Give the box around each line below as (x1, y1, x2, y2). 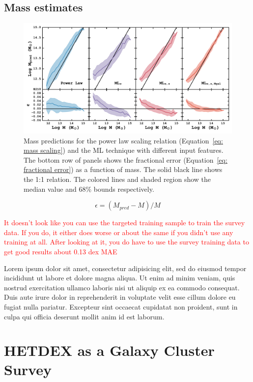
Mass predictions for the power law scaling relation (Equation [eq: (24, 135, 223, 145)
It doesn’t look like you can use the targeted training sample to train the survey (4, 217, 245, 228)
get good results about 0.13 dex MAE (4, 246, 117, 256)
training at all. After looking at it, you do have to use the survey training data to (4, 237, 249, 247)
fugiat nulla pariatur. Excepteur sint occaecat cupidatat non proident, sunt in (4, 301, 238, 312)
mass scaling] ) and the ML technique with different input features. (24, 145, 224, 155)
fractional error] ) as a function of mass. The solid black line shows (24, 164, 223, 174)
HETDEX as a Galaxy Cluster (4, 340, 215, 360)
